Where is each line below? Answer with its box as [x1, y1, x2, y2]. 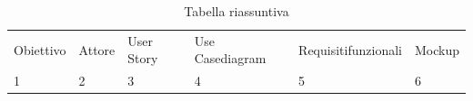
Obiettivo [14, 40, 66, 59]
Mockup [414, 40, 459, 59]
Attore [78, 40, 116, 59]
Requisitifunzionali [298, 40, 402, 59]
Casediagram [194, 49, 267, 68]
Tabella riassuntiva [184, 2, 289, 20]
